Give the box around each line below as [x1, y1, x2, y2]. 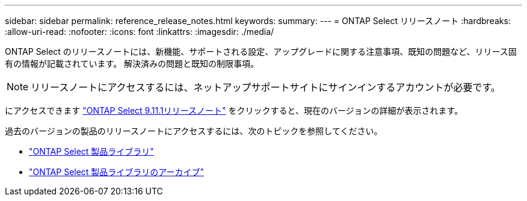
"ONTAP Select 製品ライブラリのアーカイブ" [29, 167, 205, 177]
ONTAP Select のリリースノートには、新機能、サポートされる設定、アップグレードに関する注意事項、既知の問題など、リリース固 [5, 46, 517, 57]
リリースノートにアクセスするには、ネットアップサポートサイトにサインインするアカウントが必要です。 [31, 81, 501, 93]
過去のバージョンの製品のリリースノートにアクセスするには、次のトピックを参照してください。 [5, 126, 383, 136]
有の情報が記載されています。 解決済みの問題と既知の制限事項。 [5, 58, 259, 69]
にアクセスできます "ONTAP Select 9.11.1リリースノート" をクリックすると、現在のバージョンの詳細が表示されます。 [5, 105, 463, 116]
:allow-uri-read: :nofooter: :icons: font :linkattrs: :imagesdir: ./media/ [5, 26, 274, 37]
